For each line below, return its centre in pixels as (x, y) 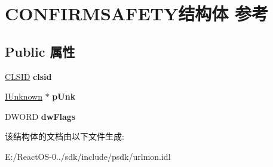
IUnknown (24, 96)
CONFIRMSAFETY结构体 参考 (137, 13)
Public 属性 (40, 51)
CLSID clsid (28, 76)
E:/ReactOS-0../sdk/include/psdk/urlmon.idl (88, 156)
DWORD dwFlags (40, 116)
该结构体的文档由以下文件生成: (65, 136)
